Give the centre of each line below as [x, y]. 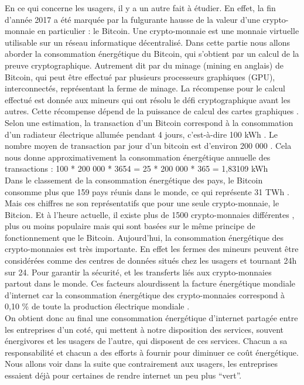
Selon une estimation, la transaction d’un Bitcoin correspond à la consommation [149, 122]
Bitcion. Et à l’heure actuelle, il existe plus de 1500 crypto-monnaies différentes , [150, 214]
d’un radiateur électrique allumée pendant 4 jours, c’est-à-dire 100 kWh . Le [141, 134]
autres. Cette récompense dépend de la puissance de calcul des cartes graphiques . [152, 111]
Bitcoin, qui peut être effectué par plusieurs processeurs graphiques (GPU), [140, 76]
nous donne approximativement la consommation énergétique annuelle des [138, 157]
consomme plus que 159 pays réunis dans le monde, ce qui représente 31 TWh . [147, 191]
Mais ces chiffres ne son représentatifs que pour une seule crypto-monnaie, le [142, 203]
